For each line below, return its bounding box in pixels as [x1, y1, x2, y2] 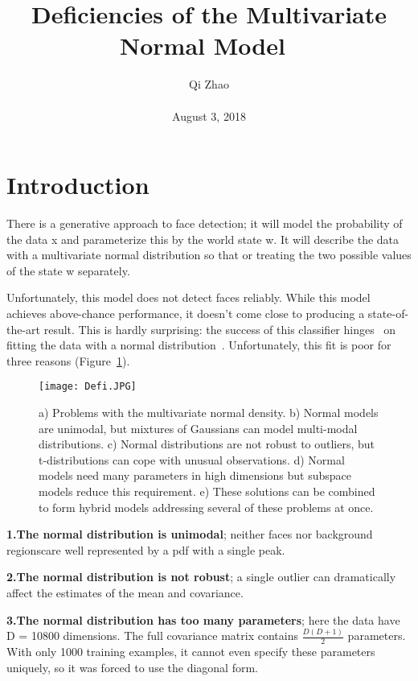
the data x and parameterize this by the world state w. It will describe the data [6, 230, 400, 247]
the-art [6, 320, 41, 337]
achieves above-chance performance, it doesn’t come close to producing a [6, 305, 365, 321]
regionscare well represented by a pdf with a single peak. [6, 541, 285, 558]
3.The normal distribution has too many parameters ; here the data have [6, 611, 400, 628]
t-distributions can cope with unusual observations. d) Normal [39, 451, 345, 468]
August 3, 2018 [172, 107, 246, 124]
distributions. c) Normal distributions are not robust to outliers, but [39, 435, 375, 452]
